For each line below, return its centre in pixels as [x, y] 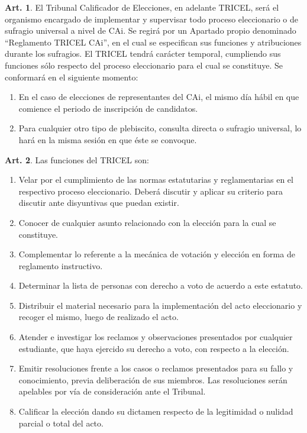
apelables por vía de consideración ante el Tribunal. [112, 391]
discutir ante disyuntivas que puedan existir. [99, 203]
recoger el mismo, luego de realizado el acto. [98, 317]
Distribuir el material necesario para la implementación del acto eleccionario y [160, 305]
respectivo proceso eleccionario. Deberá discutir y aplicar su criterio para [151, 191]
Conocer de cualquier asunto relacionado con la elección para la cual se [147, 222]
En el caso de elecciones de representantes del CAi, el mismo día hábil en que [159, 97]
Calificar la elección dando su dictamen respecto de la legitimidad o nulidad [156, 411]
